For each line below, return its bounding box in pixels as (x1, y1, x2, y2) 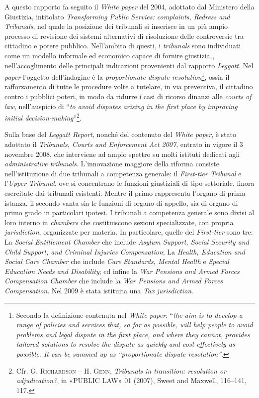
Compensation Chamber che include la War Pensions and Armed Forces (4, 275, 223, 286)
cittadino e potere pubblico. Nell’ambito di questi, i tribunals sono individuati (4, 40, 241, 51)
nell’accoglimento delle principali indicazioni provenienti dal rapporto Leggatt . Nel (4, 60, 254, 70)
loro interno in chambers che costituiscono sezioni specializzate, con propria (4, 217, 234, 227)
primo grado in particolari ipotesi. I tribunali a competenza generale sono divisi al (4, 207, 255, 218)
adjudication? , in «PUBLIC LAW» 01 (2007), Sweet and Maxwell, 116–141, (16, 375, 247, 386)
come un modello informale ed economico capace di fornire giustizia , (4, 50, 215, 60)
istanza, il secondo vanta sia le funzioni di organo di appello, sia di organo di (4, 197, 238, 208)
